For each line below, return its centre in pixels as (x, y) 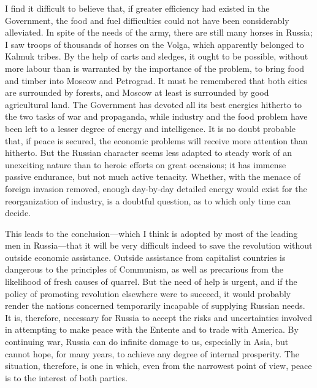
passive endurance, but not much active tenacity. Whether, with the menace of (153, 177)
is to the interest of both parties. (66, 377)
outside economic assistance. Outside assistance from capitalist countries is (145, 257)
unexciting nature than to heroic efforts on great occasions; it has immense (146, 164)
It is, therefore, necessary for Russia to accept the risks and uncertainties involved (159, 317)
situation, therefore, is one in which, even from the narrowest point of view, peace (158, 366)
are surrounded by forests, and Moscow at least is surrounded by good (137, 92)
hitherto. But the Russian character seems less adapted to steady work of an (149, 153)
